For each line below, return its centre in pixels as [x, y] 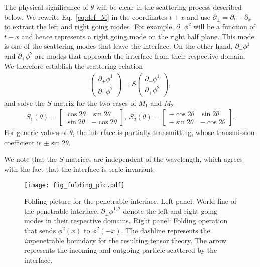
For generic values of [36, 132]
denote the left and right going [170, 211]
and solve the [24, 103]
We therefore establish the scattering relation [74, 66]
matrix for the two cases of [95, 103]
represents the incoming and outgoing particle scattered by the [121, 250]
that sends [40, 231]
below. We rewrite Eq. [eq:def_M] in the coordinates [86, 16]
